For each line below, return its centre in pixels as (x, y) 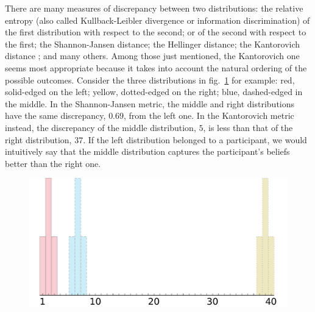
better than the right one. (53, 163)
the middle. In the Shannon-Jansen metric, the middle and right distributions (150, 103)
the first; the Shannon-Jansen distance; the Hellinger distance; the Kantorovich (153, 44)
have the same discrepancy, (55, 115)
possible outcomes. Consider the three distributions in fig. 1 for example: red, (150, 80)
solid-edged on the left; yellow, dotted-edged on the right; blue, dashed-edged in (154, 92)
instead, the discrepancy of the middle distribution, (101, 127)
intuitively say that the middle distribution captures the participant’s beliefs (147, 151)
